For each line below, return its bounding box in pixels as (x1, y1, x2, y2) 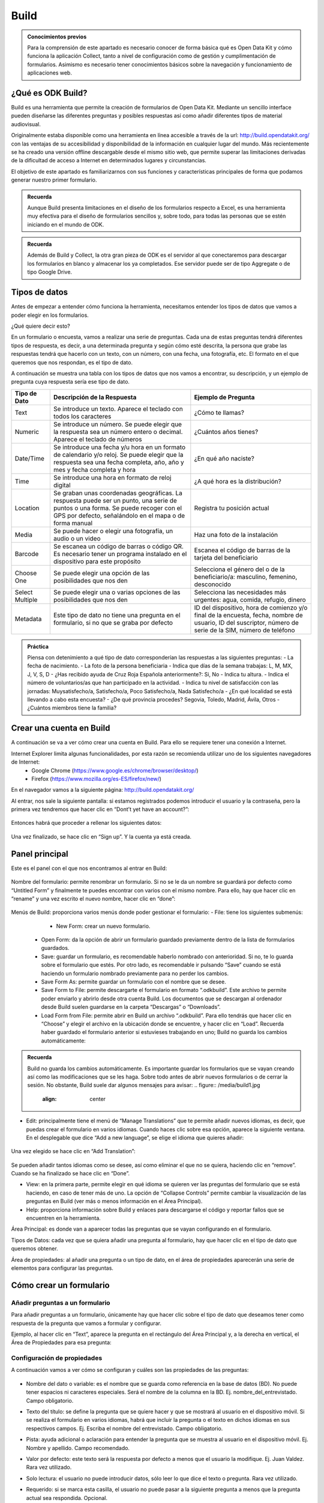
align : (42, 1095, 57, 1103)
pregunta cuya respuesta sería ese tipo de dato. (11, 378, 130, 385)
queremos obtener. (11, 1245, 58, 1252)
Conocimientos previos (27, 33, 87, 40)
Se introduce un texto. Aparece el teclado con (53, 405, 183, 413)
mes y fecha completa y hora (53, 465, 136, 474)
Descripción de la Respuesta (53, 393, 137, 401)
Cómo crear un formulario (11, 1280, 110, 1290)
